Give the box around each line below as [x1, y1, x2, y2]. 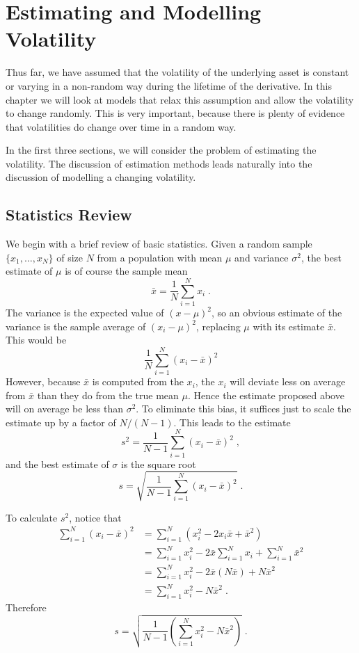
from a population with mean [97, 250, 223, 264]
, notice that [69, 510, 122, 524]
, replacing [196, 319, 241, 333]
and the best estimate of [6, 456, 109, 471]
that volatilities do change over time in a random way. [6, 119, 237, 134]
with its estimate [253, 319, 325, 333]
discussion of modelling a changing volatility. [6, 170, 196, 184]
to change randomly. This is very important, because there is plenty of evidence [6, 106, 345, 120]
